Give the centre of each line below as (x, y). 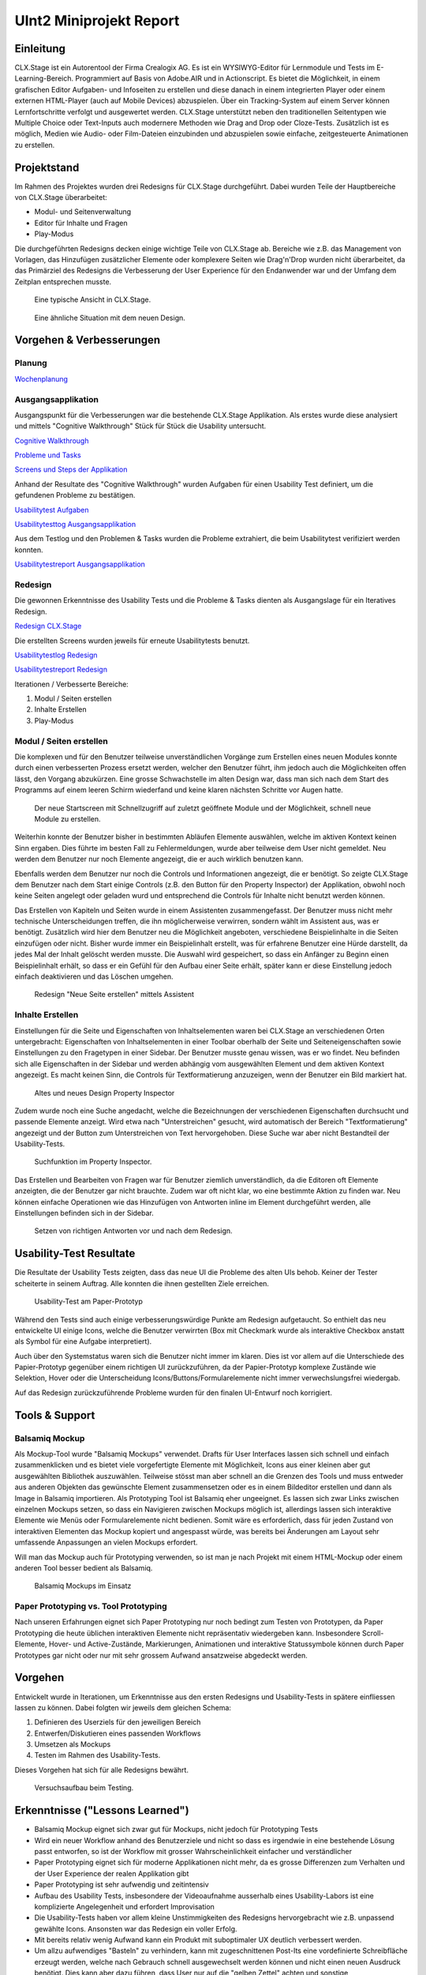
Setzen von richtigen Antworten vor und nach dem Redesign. (133, 1231)
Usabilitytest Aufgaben (52, 510)
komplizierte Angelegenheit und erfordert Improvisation (124, 1906)
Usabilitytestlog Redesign (56, 655)
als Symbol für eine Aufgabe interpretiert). (83, 1341)
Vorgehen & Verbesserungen (88, 340)
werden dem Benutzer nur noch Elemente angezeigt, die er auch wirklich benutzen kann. (159, 859)
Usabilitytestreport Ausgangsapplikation (80, 564)
